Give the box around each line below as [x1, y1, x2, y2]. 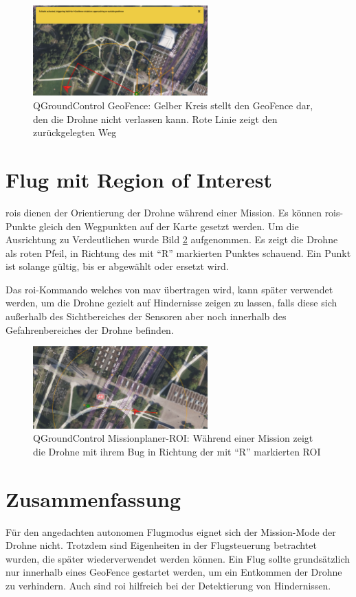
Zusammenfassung [5, 484, 181, 512]
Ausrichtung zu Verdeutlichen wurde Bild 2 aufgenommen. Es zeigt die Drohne [5, 232, 338, 247]
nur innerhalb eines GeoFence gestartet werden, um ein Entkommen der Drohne [5, 565, 342, 579]
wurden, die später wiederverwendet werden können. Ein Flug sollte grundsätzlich [5, 551, 350, 565]
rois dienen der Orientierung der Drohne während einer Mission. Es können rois [5, 205, 340, 219]
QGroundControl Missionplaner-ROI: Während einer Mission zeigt [33, 431, 313, 445]
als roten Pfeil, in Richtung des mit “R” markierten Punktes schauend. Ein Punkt [5, 245, 351, 260]
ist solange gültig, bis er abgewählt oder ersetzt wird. [5, 259, 229, 273]
